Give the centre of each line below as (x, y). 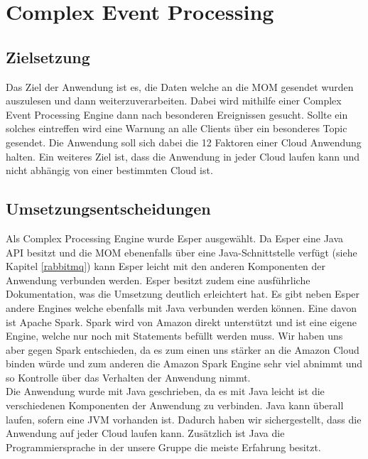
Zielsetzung (48, 56)
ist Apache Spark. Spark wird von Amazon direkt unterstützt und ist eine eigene (181, 322)
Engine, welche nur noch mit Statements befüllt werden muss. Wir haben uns (174, 336)
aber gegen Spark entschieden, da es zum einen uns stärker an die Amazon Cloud (183, 349)
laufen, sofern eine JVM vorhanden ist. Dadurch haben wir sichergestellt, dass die (184, 419)
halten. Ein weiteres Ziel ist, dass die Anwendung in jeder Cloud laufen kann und (183, 156)
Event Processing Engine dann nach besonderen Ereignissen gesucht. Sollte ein (177, 114)
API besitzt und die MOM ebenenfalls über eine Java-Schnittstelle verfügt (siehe (182, 252)
